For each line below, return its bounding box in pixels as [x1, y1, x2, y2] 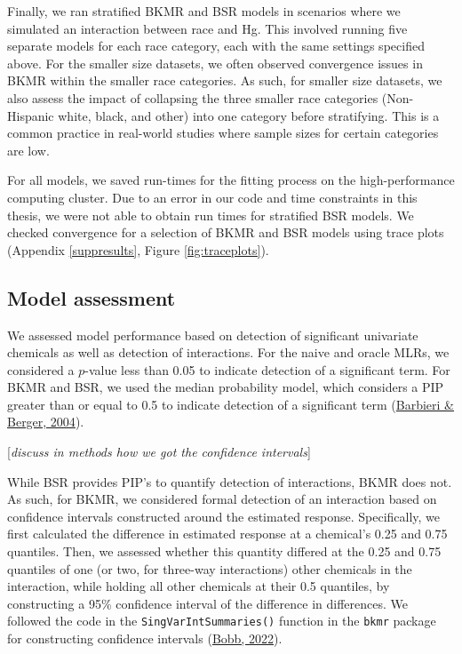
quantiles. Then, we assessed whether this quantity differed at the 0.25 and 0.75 [7, 542, 442, 561]
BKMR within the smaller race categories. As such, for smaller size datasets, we [7, 71, 442, 90]
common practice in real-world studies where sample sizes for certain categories [7, 124, 439, 142]
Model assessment [7, 283, 176, 311]
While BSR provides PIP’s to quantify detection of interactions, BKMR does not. [7, 472, 452, 490]
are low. [7, 140, 50, 159]
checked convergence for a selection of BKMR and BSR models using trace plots [7, 223, 444, 242]
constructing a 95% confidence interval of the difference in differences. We [7, 594, 408, 612]
